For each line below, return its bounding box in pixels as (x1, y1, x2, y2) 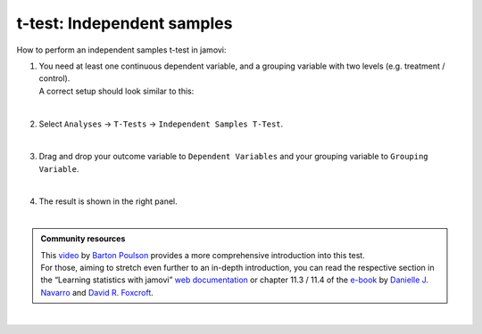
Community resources (40, 233, 126, 244)
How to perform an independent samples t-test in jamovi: (16, 45, 227, 55)
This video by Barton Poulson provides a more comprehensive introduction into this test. (40, 249, 365, 260)
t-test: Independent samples (16, 13, 233, 33)
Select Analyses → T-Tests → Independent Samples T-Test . (38, 118, 284, 129)
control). (38, 73, 71, 84)
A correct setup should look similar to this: (38, 86, 195, 96)
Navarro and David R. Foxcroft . (40, 287, 154, 297)
